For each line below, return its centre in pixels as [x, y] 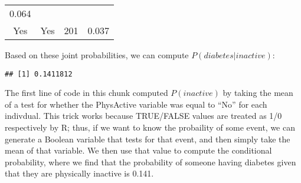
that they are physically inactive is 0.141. [79, 173]
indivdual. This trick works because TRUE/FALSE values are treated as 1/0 [143, 116]
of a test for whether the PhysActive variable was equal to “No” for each [136, 104]
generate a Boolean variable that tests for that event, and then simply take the [148, 139]
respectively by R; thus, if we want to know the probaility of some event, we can [150, 127]
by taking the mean [258, 93]
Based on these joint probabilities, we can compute [97, 55]
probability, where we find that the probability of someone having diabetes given [150, 162]
